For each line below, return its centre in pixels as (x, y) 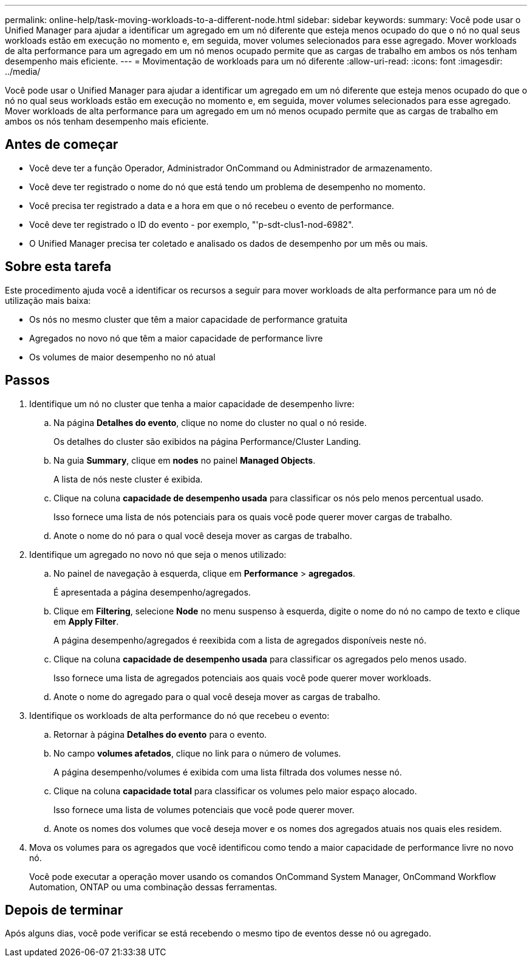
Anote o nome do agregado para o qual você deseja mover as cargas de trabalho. (217, 696)
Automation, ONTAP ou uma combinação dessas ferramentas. (153, 887)
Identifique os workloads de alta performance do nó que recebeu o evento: (179, 715)
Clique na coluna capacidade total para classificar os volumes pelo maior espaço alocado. (235, 791)
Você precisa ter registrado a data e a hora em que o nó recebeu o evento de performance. (212, 205)
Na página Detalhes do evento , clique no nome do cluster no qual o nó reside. (210, 422)
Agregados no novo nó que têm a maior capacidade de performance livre (176, 338)
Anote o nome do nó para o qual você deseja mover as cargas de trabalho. (203, 535)
